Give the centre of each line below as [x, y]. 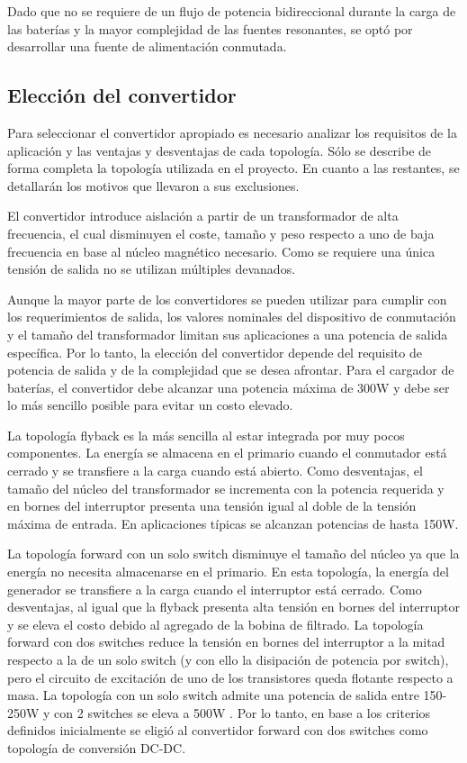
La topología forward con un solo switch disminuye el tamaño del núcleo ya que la [233, 554]
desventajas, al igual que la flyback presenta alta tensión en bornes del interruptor [234, 607]
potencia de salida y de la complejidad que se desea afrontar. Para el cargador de [231, 370]
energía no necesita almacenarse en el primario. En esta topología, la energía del [228, 572]
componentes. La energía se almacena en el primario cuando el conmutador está [227, 453]
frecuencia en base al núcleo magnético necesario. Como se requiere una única [221, 251]
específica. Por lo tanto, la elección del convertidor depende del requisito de [215, 352]
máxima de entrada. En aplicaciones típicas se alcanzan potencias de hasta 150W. [233, 523]
